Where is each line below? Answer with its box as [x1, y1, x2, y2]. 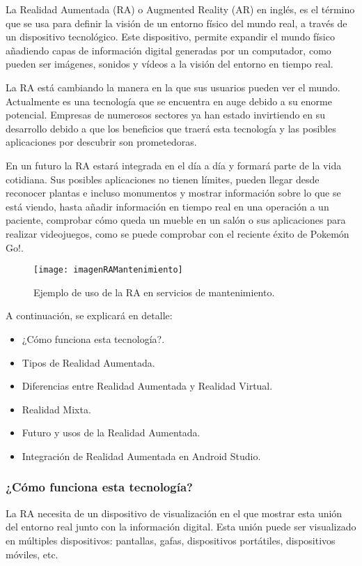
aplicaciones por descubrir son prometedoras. [6, 135, 197, 149]
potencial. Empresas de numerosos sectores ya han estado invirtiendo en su [6, 107, 326, 122]
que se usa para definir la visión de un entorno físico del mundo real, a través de [6, 15, 347, 30]
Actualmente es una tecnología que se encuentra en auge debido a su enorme [6, 93, 332, 108]
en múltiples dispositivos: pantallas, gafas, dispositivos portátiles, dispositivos [6, 533, 336, 547]
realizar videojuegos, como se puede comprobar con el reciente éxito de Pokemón [6, 226, 349, 240]
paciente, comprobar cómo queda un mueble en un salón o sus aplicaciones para [6, 213, 346, 227]
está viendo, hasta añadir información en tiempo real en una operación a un [6, 199, 329, 213]
